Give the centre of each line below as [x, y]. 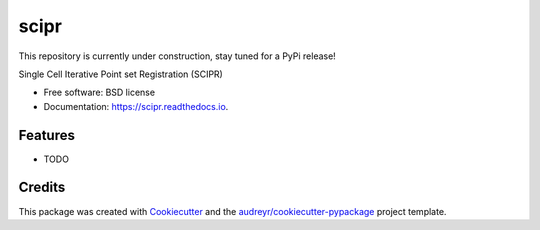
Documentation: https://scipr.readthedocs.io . [136, 106]
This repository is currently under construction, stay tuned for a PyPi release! [177, 56]
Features [46, 135]
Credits [42, 187]
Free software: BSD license [99, 92]
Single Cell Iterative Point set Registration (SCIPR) [121, 74]
